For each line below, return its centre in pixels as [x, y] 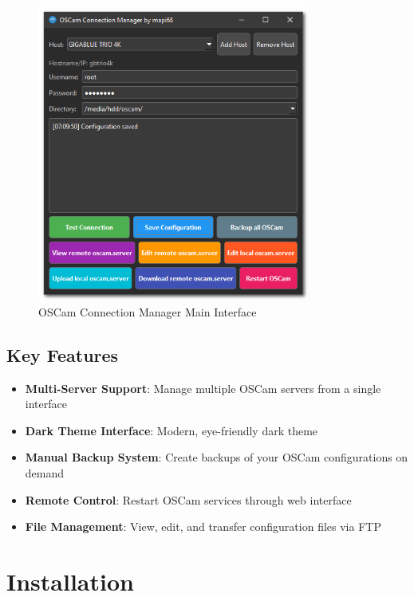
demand [45, 472]
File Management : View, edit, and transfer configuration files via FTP [203, 526]
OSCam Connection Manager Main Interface [148, 311]
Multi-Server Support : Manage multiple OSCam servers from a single [203, 388]
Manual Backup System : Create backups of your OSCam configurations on [217, 457]
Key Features [63, 354]
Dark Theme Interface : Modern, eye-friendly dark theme [172, 430]
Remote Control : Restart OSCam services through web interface [188, 499]
